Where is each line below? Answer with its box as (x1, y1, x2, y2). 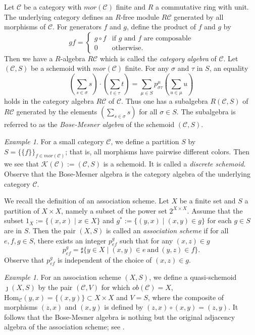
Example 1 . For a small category (4, 136, 104, 146)
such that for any (119, 235, 173, 245)
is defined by (104, 302, 143, 312)
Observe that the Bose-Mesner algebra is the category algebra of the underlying (4, 168, 250, 179)
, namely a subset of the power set (61, 205, 167, 216)
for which (101, 281, 130, 292)
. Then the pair (28, 225, 76, 235)
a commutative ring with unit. (155, 2, 249, 12)
